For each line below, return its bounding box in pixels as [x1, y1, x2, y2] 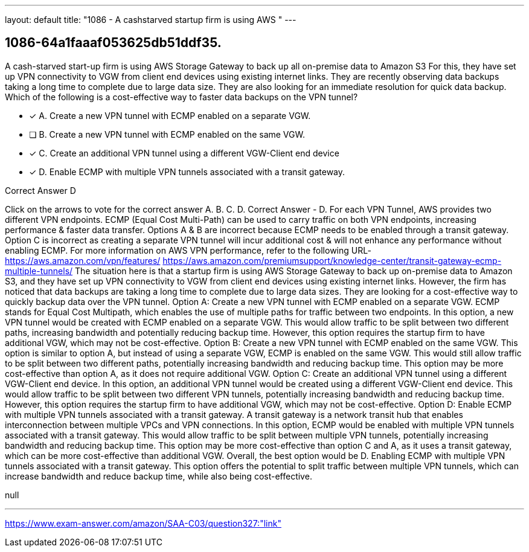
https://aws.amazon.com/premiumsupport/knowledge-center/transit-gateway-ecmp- [162, 255, 502, 266]
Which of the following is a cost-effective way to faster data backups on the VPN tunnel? [5, 91, 358, 102]
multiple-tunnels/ [5, 265, 73, 276]
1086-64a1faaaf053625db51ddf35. [5, 35, 222, 51]
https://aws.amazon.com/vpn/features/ [5, 255, 161, 266]
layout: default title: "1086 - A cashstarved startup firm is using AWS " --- [5, 14, 297, 25]
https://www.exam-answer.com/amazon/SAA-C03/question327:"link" [5, 518, 281, 528]
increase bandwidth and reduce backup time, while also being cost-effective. [5, 470, 312, 481]
